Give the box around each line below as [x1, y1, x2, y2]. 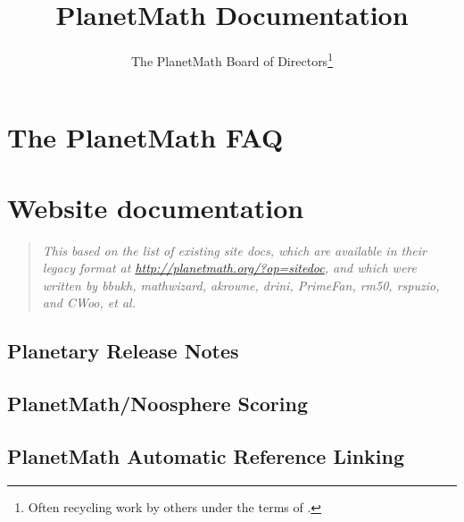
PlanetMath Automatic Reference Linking [7, 442, 405, 470]
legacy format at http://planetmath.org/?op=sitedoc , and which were [42, 258, 417, 277]
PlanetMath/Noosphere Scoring [7, 390, 308, 417]
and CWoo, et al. [42, 293, 136, 312]
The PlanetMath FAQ [7, 119, 284, 156]
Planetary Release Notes [7, 337, 239, 365]
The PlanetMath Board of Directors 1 [131, 49, 333, 70]
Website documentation [7, 189, 304, 225]
